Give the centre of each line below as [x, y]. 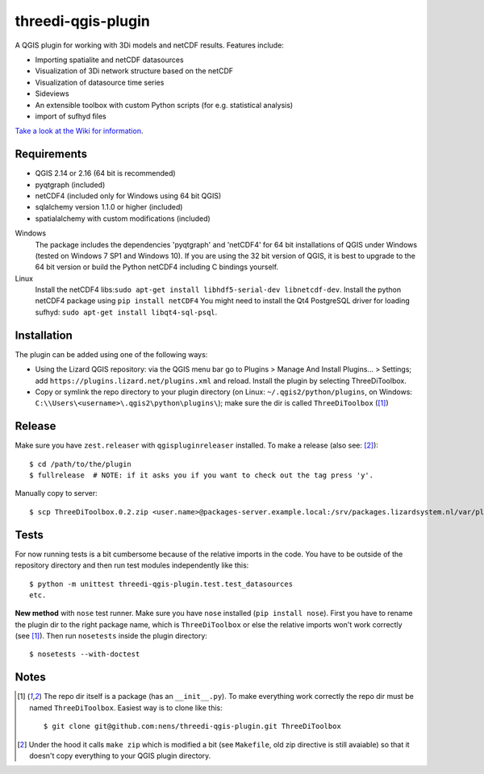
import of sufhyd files [71, 116]
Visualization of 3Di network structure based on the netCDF [134, 71]
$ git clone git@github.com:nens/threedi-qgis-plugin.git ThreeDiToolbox [192, 726]
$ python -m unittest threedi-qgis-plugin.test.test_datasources [161, 584]
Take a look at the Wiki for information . [79, 131]
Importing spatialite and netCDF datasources [110, 60]
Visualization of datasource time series [100, 82]
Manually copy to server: [56, 493]
